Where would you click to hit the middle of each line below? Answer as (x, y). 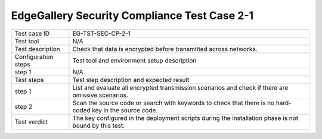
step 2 (24, 106)
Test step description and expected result (131, 80)
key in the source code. (125, 110)
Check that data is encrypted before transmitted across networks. (165, 49)
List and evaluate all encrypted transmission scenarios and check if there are (180, 87)
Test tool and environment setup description (134, 61)
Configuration (34, 56)
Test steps (29, 80)
